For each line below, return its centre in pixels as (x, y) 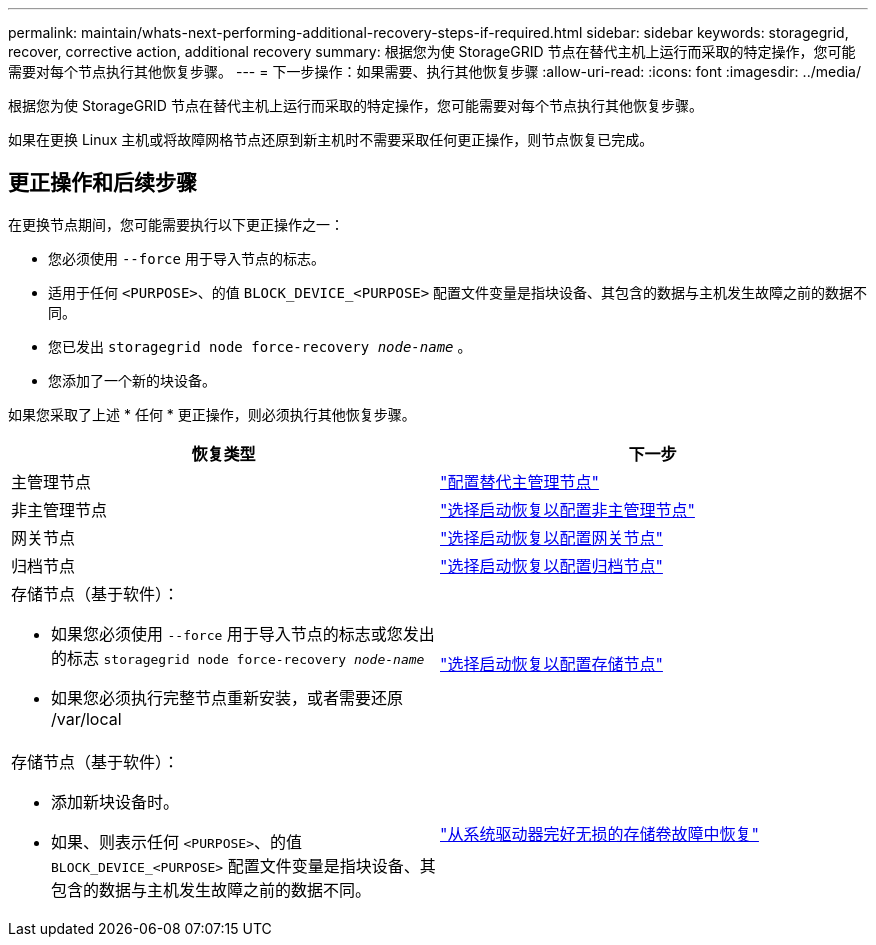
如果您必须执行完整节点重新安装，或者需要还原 (227, 697)
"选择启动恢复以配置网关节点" (551, 537)
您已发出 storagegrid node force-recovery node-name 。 (260, 346)
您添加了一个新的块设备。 (132, 380)
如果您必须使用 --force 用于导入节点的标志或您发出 (243, 633)
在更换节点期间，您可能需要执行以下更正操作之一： (176, 224)
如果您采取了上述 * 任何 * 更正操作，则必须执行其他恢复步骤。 (212, 414)
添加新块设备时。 (115, 801)
